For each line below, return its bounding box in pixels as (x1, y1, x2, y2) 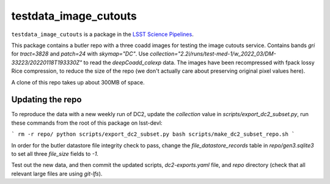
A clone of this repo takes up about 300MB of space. (11, 78, 145, 86)
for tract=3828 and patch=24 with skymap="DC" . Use (11, 50, 149, 57)
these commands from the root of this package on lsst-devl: (11, 119, 163, 127)
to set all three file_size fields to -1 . (11, 150, 99, 157)
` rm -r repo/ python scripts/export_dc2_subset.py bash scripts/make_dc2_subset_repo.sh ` (11, 131, 295, 138)
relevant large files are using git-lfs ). (11, 170, 103, 177)
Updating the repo (11, 95, 82, 105)
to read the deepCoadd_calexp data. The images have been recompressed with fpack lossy (83, 59, 315, 66)
